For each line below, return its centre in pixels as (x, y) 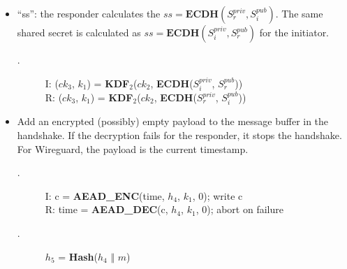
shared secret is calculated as (79, 32)
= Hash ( (78, 256)
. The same (299, 13)
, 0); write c (217, 195)
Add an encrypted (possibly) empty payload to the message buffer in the (173, 121)
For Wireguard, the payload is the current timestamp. (133, 148)
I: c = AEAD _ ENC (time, (105, 195)
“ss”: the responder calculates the (89, 13)
